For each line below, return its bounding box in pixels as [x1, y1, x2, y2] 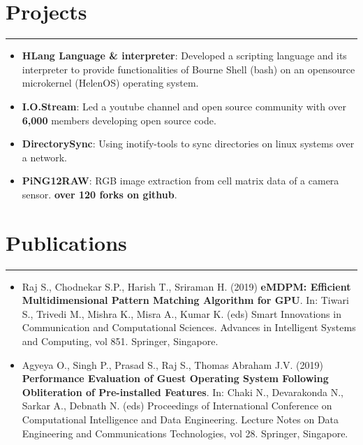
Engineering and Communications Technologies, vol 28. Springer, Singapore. [22, 425, 348, 440]
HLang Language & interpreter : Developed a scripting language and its [22, 48, 347, 63]
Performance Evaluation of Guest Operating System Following [22, 371, 329, 386]
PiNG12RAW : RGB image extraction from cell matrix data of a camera [22, 173, 339, 188]
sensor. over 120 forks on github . [22, 187, 177, 201]
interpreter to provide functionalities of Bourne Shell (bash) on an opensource [22, 61, 355, 76]
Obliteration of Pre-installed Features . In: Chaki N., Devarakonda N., [22, 384, 343, 399]
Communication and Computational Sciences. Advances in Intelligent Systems [22, 320, 356, 335]
